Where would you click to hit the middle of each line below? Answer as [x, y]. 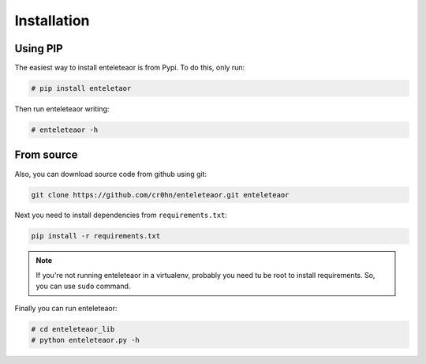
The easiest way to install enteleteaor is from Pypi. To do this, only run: [130, 68]
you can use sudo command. [83, 286]
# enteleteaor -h [65, 130]
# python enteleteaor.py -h [85, 340]
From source [46, 155]
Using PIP [39, 49]
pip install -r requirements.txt [96, 236]
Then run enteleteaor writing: [62, 109]
